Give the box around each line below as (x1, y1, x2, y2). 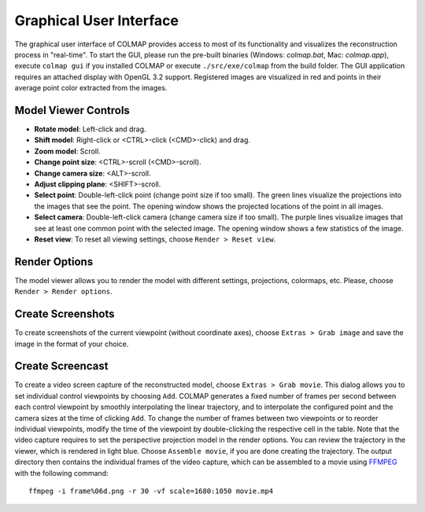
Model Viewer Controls (14, 103, 130, 117)
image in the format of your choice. (14, 339, 129, 348)
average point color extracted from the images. (14, 83, 168, 93)
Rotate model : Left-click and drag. (34, 124, 146, 134)
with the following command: (14, 468, 109, 477)
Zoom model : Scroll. (34, 146, 102, 156)
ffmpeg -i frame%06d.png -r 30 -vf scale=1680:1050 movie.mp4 (28, 486, 274, 495)
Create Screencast (14, 359, 109, 373)
